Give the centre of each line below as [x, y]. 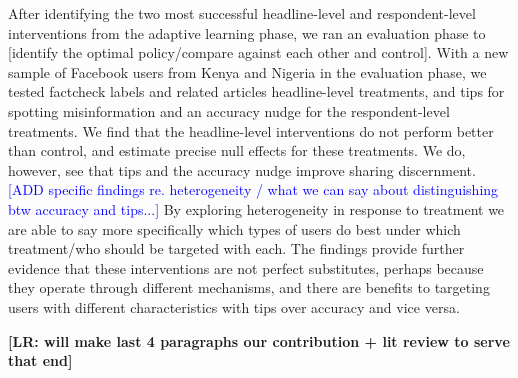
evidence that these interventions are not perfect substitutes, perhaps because [246, 267]
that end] [40, 360]
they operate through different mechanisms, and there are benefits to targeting [249, 287]
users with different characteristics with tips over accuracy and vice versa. [234, 306]
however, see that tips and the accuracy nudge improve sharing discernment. [242, 169]
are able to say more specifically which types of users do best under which [234, 228]
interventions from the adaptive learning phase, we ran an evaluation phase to [247, 32]
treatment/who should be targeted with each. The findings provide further [236, 248]
